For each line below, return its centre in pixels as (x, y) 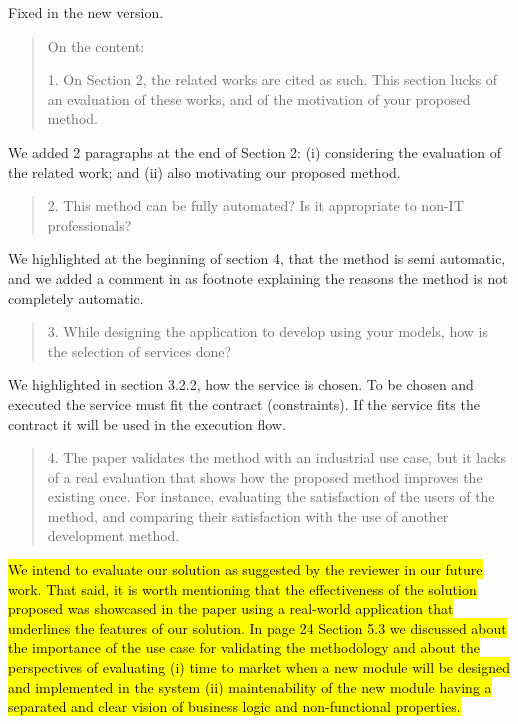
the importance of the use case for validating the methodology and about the (244, 647)
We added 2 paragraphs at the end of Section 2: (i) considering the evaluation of (255, 151)
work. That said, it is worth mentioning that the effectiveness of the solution (242, 588)
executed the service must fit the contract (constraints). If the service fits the (244, 403)
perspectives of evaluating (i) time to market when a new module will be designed (259, 667)
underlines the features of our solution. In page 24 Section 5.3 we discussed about (257, 627)
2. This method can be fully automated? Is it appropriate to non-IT (255, 205)
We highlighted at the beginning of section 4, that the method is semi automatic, (257, 258)
